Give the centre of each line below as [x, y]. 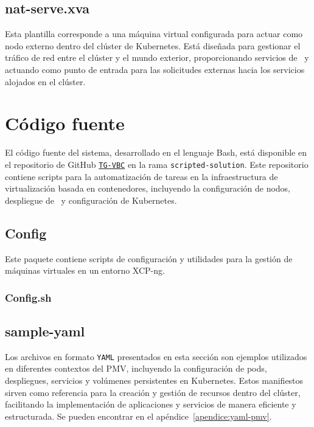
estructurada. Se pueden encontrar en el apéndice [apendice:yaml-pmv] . [138, 416]
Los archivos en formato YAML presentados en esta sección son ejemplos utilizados [156, 356]
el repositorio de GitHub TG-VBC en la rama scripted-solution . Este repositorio [157, 164]
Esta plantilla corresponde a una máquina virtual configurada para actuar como [154, 34]
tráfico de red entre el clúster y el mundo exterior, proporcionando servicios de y [157, 57]
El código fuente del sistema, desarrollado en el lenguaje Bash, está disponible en [156, 152]
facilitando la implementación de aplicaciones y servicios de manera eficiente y [151, 404]
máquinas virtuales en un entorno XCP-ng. [85, 270]
